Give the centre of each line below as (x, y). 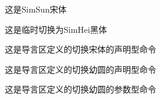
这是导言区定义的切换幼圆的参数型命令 (80, 89)
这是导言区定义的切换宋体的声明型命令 (80, 49)
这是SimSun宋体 (36, 9)
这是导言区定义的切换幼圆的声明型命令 (80, 69)
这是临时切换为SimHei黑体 (56, 29)
